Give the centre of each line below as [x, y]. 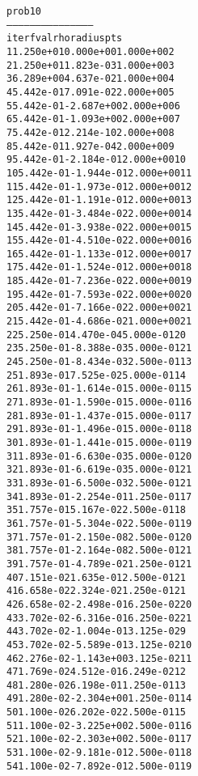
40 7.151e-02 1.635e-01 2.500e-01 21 [96, 577]
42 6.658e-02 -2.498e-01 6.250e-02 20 [99, 604]
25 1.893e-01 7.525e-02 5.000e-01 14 [96, 375]
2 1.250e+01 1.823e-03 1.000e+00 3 [91, 65]
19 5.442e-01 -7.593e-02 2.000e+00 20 [99, 294]
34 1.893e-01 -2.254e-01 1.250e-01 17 [99, 496]
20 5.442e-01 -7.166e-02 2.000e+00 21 [99, 308]
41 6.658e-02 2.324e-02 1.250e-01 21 [96, 591]
